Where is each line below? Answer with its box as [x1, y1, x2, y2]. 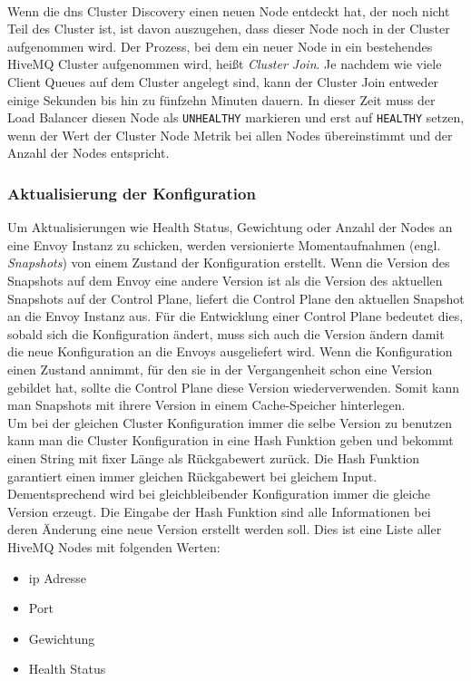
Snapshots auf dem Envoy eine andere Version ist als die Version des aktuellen [7, 271, 443, 289]
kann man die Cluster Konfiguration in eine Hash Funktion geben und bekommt [7, 431, 454, 450]
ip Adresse [28, 568, 86, 587]
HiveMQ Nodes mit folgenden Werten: [7, 537, 221, 556]
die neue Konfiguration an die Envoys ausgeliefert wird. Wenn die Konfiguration [7, 342, 453, 361]
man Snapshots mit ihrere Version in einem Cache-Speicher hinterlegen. [7, 395, 406, 414]
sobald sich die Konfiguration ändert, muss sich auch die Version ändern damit [7, 324, 445, 343]
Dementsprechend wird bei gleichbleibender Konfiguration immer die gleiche [7, 484, 430, 503]
